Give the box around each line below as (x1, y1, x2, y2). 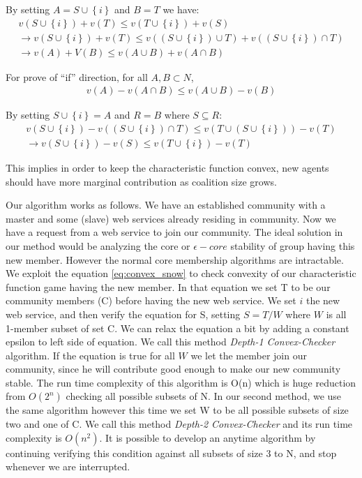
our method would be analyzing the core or (6, 238, 190, 253)
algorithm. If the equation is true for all (6, 348, 175, 362)
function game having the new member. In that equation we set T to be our (6, 279, 331, 294)
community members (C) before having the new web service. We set (6, 293, 296, 308)
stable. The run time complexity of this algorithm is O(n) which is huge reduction (6, 375, 356, 389)
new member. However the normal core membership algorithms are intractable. (6, 252, 344, 267)
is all (326, 306, 347, 321)
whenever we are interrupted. (6, 459, 130, 474)
